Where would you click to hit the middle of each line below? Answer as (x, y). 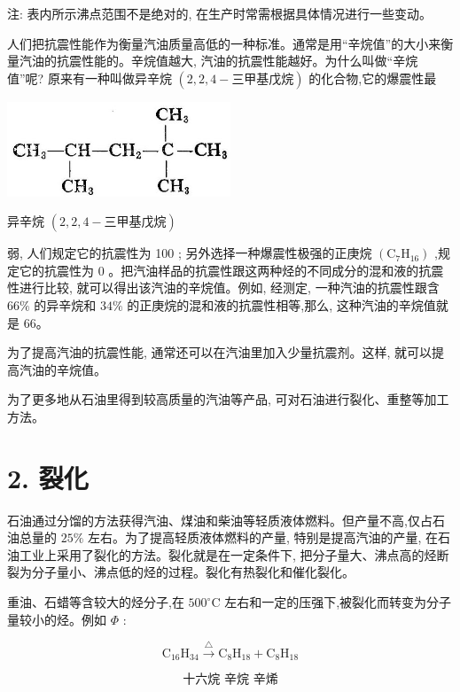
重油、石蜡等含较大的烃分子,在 (96, 602)
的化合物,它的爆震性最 (373, 78)
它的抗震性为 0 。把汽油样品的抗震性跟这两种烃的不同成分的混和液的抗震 (231, 270)
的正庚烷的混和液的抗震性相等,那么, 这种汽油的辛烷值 (281, 304)
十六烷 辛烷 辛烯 (230, 680)
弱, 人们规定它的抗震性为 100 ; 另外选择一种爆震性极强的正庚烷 (190, 253)
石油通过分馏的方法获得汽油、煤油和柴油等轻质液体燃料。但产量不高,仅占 (220, 520)
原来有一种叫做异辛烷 (109, 78)
